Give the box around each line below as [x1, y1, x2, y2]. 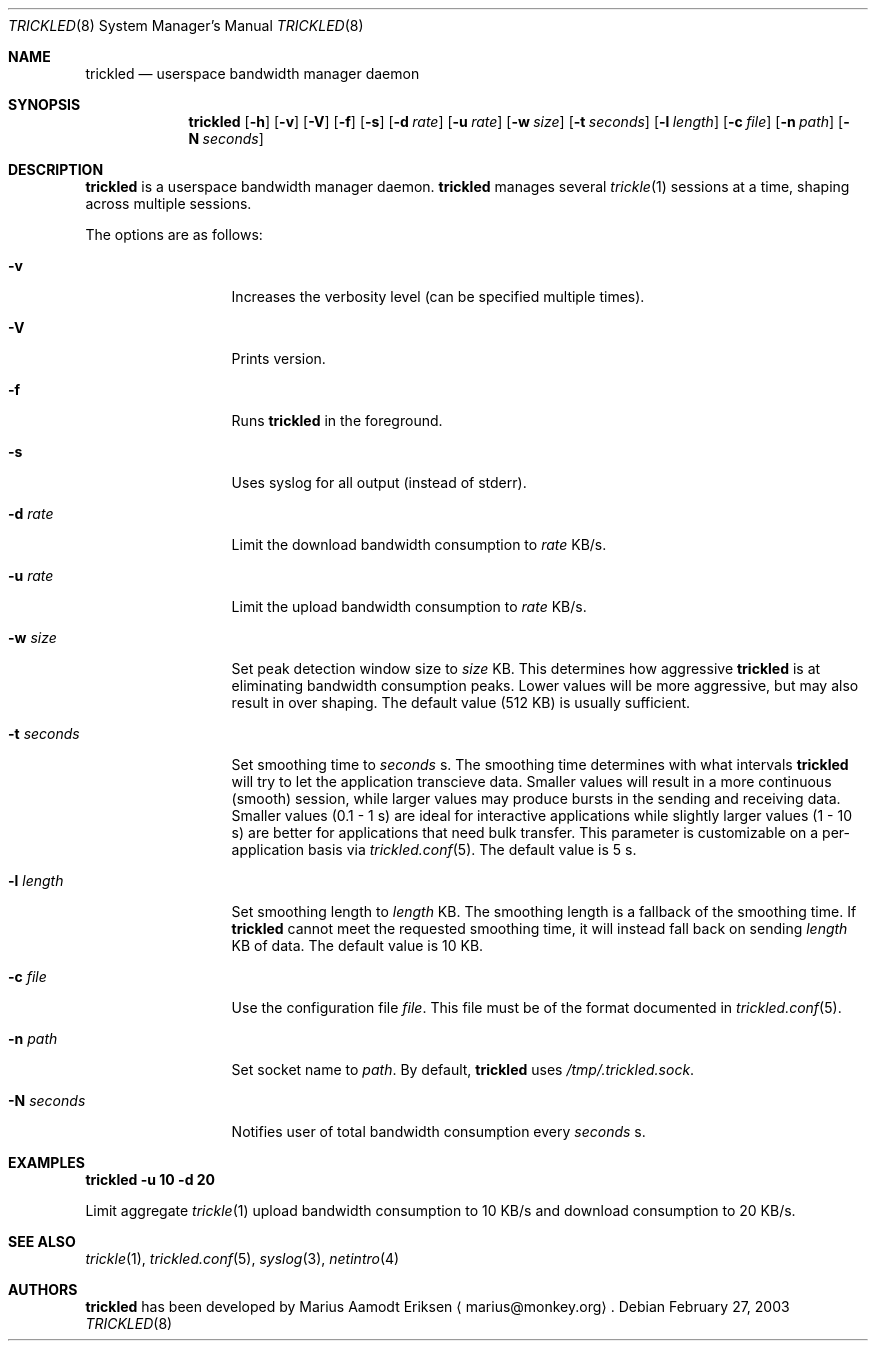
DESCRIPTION [8, 161, 104, 178]
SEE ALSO [8, 1233, 76, 1250]
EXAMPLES [8, 1154, 85, 1171]
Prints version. [231, 350, 326, 367]
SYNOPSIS [8, 96, 81, 113]
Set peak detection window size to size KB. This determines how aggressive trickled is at [231, 660, 821, 677]
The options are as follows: [85, 226, 263, 243]
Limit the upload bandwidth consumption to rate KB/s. [231, 598, 587, 615]
